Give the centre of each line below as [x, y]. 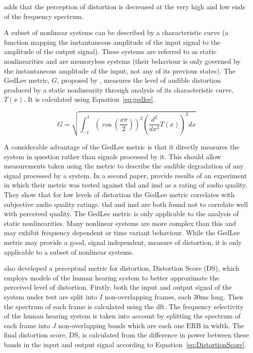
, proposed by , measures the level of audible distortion [139, 80]
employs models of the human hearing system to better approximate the [112, 277]
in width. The [224, 325]
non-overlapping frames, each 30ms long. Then [174, 297]
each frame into [27, 325]
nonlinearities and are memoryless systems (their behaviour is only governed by [122, 61]
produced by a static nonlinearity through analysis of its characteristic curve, [119, 89]
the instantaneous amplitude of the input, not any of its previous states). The [120, 70]
